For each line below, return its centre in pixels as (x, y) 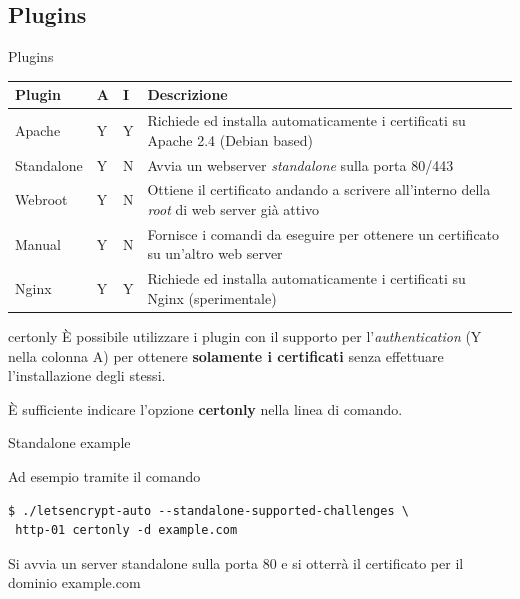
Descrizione (187, 94)
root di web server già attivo (233, 209)
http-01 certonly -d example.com (126, 530)
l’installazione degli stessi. (87, 375)
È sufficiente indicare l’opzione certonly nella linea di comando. (205, 408)
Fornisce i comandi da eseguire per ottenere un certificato (323, 233)
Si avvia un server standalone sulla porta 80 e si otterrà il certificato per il (236, 562)
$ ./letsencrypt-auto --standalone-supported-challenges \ (208, 510)
